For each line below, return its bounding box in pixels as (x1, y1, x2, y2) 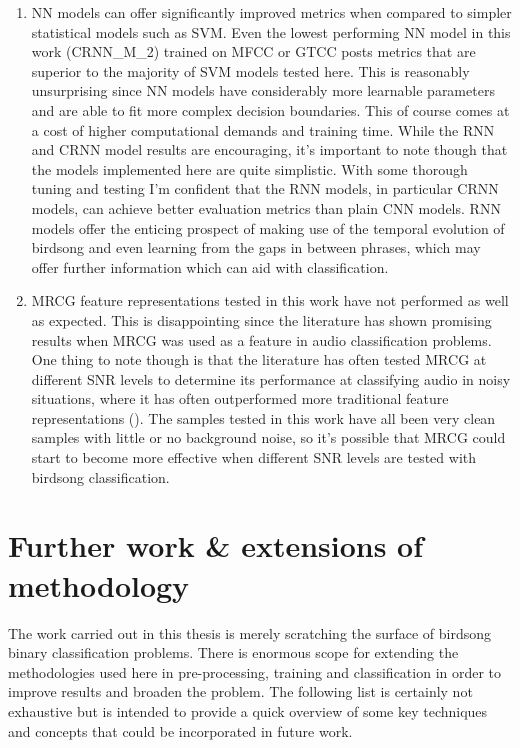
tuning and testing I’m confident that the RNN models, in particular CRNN (31, 178, 499, 199)
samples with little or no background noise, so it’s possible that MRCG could (31, 427, 506, 448)
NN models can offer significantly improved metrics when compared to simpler (31, 2, 512, 22)
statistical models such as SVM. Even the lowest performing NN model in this (31, 21, 511, 42)
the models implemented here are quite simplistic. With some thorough (31, 158, 468, 179)
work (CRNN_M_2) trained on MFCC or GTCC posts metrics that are (31, 41, 476, 62)
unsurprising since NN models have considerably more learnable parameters (31, 80, 495, 101)
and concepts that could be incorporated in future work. (8, 720, 353, 741)
